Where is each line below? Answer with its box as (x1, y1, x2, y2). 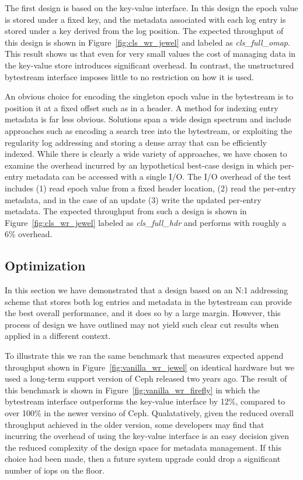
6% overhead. (5, 228, 53, 240)
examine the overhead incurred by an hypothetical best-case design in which (5, 159, 277, 171)
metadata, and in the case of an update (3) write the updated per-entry (5, 193, 262, 205)
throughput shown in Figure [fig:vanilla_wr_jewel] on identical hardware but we (5, 361, 294, 373)
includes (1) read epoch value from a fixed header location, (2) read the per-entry (5, 181, 296, 194)
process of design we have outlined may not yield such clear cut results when (5, 318, 279, 330)
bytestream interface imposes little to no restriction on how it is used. (5, 70, 254, 83)
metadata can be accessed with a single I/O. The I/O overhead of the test (26, 170, 291, 183)
